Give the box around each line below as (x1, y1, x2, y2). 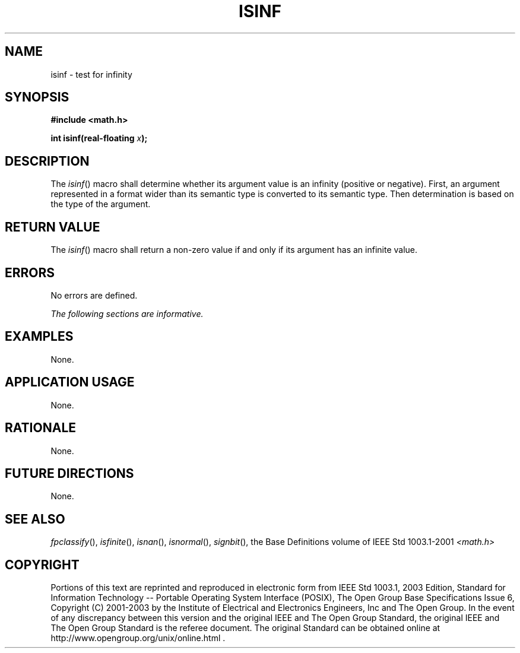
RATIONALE (5, 420, 77, 436)
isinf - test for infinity (50, 69, 132, 80)
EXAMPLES (5, 329, 74, 344)
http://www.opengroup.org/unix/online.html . (50, 633, 226, 644)
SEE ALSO (5, 511, 65, 527)
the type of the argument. (50, 199, 151, 210)
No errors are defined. (50, 290, 138, 300)
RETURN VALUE (5, 219, 100, 234)
